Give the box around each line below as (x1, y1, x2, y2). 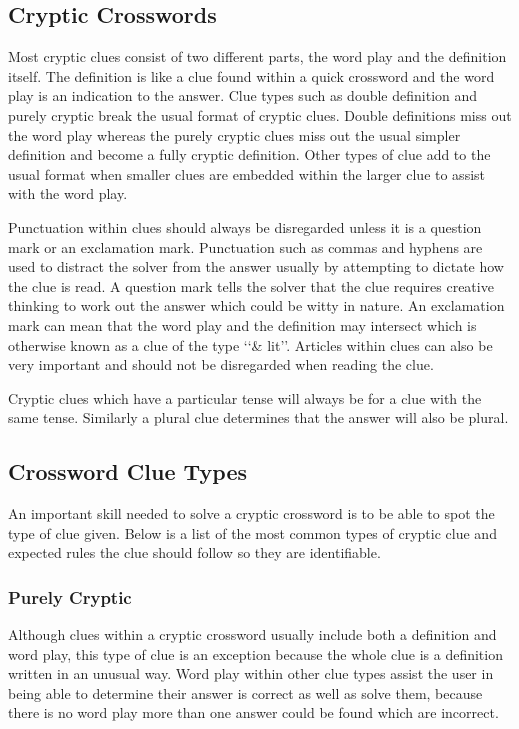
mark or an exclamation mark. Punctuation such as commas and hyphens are (8, 236, 483, 257)
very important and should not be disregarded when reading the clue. (8, 354, 434, 375)
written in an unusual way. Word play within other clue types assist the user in (8, 663, 494, 684)
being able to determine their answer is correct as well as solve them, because (8, 682, 483, 703)
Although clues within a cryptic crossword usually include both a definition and (8, 624, 497, 645)
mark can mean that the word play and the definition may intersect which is (8, 314, 477, 335)
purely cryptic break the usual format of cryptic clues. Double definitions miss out (8, 104, 512, 125)
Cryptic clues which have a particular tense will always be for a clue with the (8, 387, 482, 408)
